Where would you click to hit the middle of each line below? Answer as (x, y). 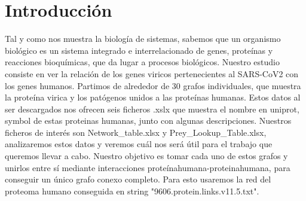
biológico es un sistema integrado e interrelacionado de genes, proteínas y (139, 50)
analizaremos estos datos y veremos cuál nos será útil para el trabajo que (139, 144)
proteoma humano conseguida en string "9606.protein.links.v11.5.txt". (132, 191)
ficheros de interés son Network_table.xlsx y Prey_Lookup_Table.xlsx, (136, 132)
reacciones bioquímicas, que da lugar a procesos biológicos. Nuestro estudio (142, 62)
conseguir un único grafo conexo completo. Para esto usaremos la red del (138, 179)
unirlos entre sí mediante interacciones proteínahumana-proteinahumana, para (148, 167)
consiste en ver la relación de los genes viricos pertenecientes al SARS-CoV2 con (152, 73)
